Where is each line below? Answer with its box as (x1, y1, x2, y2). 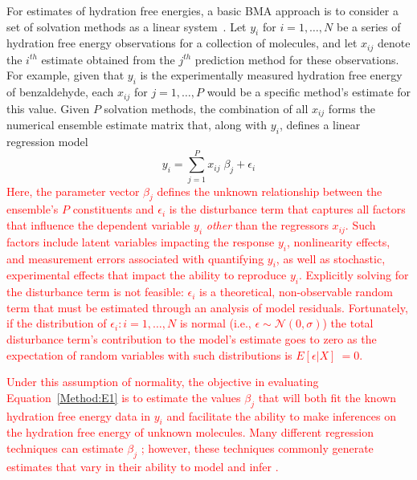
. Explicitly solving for (298, 266, 409, 283)
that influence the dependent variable (6, 217, 190, 234)
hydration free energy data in (6, 407, 151, 424)
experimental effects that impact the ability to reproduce (6, 266, 287, 283)
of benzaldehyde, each (6, 83, 114, 100)
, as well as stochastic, (276, 250, 386, 266)
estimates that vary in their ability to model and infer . (6, 458, 279, 474)
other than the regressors (206, 217, 329, 234)
